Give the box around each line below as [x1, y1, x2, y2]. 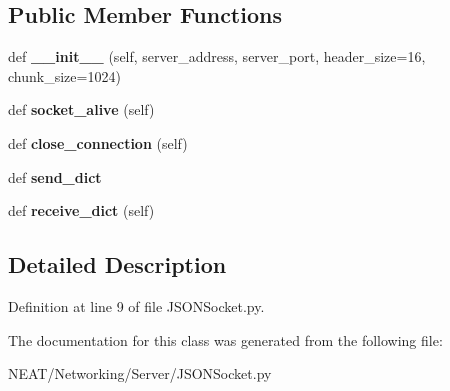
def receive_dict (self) [8, 200, 155, 221]
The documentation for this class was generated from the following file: [8, 329, 443, 350]
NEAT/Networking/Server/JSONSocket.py [8, 363, 272, 384]
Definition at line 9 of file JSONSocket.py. [8, 295, 265, 316]
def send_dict [8, 166, 102, 187]
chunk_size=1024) [8, 65, 121, 86]
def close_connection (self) [8, 132, 188, 153]
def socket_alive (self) [8, 99, 155, 120]
